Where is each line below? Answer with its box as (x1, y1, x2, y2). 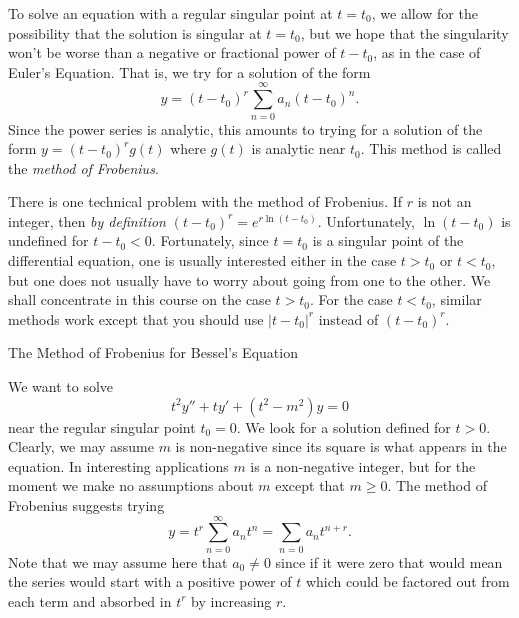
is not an (417, 191, 472, 212)
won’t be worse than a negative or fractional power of (8, 42, 336, 63)
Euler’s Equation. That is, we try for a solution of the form (8, 61, 371, 82)
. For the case (309, 289, 393, 310)
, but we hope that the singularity (300, 22, 509, 43)
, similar (431, 289, 482, 310)
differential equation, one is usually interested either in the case (8, 250, 397, 271)
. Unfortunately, (317, 210, 415, 231)
